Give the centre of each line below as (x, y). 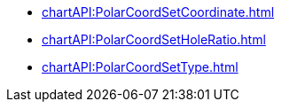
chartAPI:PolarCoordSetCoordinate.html (158, 12)
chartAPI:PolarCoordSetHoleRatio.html (154, 39)
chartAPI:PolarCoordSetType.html (140, 67)
